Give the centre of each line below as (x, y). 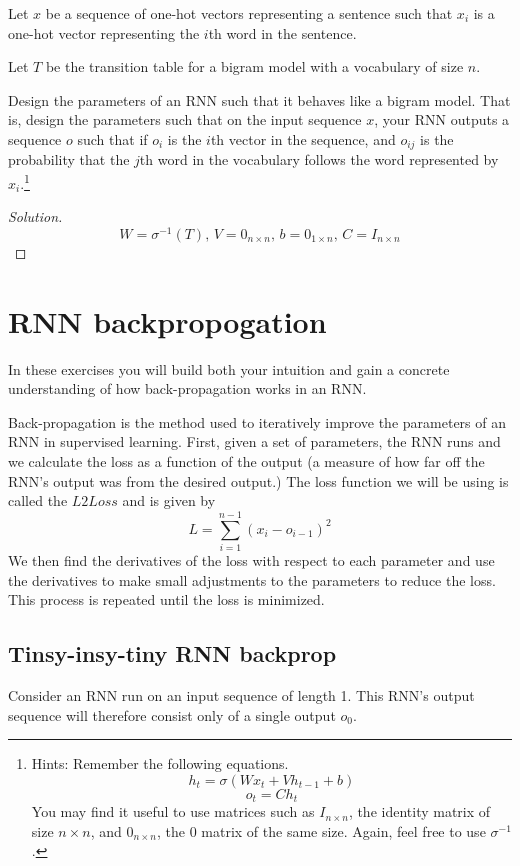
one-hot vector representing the (104, 32)
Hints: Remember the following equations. (160, 763)
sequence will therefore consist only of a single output (172, 714)
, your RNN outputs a (442, 119)
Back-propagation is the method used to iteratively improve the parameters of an (257, 421)
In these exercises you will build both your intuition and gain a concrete (229, 368)
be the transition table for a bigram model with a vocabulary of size (254, 66)
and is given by (169, 500)
